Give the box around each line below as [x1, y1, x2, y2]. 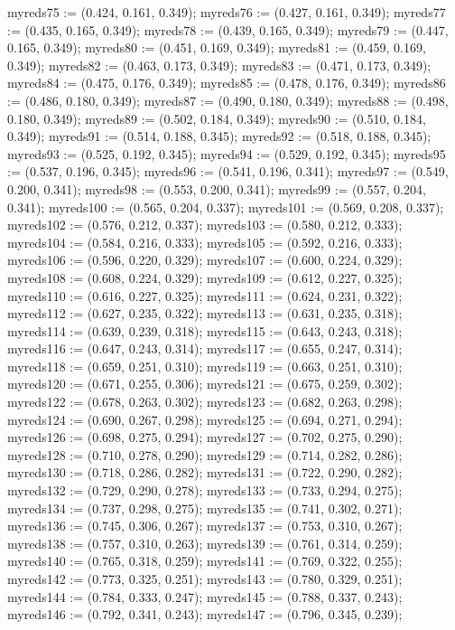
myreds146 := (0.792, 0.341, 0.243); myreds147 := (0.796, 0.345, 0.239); [7, 605, 403, 624]
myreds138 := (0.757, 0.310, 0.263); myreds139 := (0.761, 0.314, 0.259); [7, 533, 403, 552]
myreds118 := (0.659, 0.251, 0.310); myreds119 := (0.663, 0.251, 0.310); [7, 356, 403, 375]
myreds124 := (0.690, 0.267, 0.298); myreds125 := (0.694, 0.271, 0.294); [7, 409, 403, 428]
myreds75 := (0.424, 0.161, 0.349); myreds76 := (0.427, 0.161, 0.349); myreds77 [7, 3, 446, 21]
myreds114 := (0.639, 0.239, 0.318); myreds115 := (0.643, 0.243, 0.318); [7, 321, 403, 340]
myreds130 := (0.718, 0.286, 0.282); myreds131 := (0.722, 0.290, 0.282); [7, 463, 403, 482]
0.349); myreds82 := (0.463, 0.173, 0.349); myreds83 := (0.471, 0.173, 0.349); [7, 55, 432, 74]
